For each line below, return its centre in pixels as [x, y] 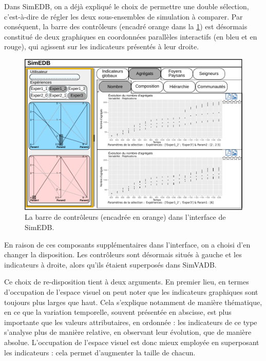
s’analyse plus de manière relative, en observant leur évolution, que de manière [128, 332]
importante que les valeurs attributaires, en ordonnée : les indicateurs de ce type [131, 322]
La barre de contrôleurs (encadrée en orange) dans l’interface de [125, 217]
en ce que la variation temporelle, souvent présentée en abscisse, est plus [118, 312]
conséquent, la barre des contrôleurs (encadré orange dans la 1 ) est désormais [126, 26]
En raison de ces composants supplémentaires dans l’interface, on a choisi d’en [127, 244]
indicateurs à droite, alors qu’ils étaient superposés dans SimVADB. [110, 264]
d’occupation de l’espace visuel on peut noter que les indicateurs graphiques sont [131, 292]
